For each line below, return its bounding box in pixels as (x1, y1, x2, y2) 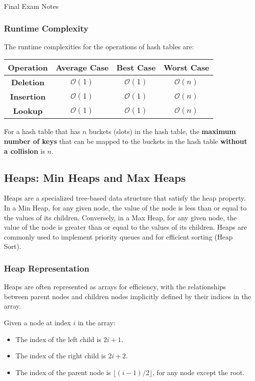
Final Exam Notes (4, 1, 59, 11)
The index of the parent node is (15, 367, 111, 377)
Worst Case (163, 62, 209, 73)
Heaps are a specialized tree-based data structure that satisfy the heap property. (4, 193, 246, 203)
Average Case (56, 62, 109, 73)
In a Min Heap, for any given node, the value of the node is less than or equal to (4, 202, 247, 212)
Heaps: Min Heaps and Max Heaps (4, 170, 186, 185)
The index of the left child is (15, 334, 102, 344)
